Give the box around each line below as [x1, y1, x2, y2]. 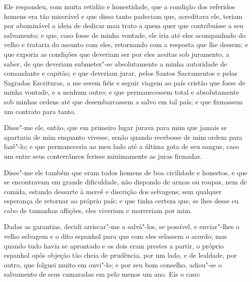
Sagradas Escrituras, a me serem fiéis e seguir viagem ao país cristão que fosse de [4, 77, 245, 87]
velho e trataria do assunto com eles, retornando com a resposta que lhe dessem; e [4, 39, 248, 50]
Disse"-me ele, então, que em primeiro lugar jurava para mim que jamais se [4, 122, 227, 133]
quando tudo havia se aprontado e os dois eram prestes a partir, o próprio [4, 240, 224, 250]
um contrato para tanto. [4, 106, 76, 116]
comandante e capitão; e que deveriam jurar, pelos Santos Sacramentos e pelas [4, 68, 237, 78]
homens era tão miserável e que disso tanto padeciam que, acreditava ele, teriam [4, 11, 243, 21]
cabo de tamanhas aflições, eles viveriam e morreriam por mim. [4, 205, 192, 215]
